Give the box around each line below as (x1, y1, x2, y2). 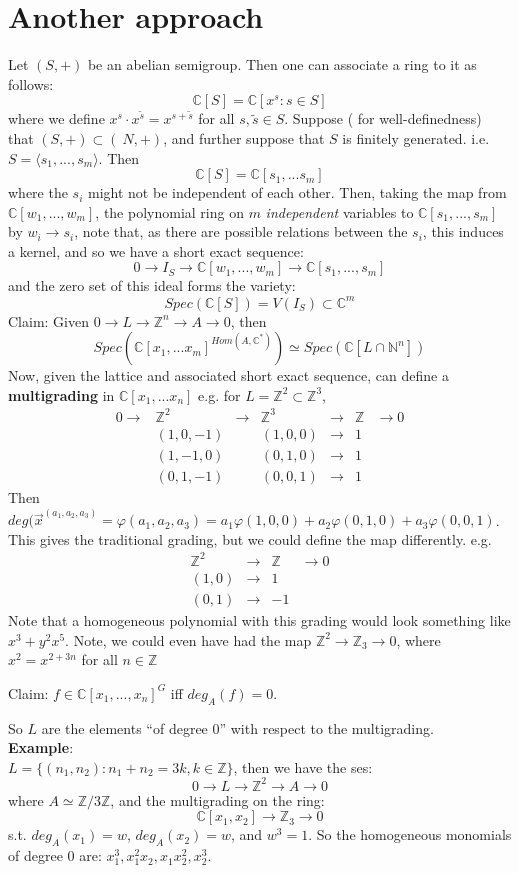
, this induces (422, 221, 504, 242)
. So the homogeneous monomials (308, 824, 512, 845)
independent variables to (265, 201, 414, 222)
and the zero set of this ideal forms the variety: (8, 275, 296, 296)
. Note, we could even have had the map (65, 629, 312, 650)
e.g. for (198, 384, 241, 405)
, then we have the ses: (233, 756, 373, 777)
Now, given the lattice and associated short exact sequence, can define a (8, 365, 449, 386)
